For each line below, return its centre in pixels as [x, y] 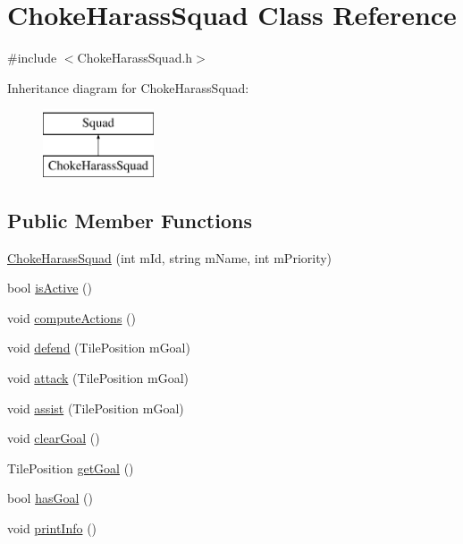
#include [32, 58]
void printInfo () [52, 528]
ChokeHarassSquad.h [135, 58]
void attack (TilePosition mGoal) [98, 378]
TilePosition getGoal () [71, 467]
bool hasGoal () [50, 498]
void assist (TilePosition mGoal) [96, 408]
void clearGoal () [54, 438]
